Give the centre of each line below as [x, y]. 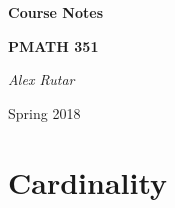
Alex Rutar [41, 79]
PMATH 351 [53, 45]
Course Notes [56, 12]
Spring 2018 [44, 112]
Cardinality [88, 181]
